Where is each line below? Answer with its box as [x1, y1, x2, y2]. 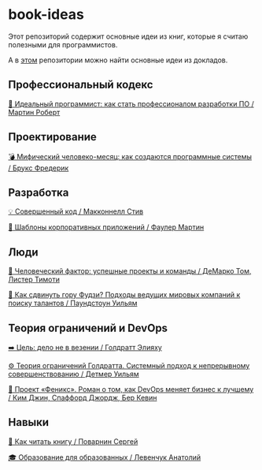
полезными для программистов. [8, 39, 118, 49]
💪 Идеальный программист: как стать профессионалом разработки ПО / [8, 99, 254, 108]
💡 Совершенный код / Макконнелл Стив [8, 207, 144, 216]
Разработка [8, 185, 69, 199]
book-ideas [8, 6, 84, 24]
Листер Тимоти [8, 274, 61, 285]
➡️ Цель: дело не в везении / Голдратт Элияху [8, 343, 163, 352]
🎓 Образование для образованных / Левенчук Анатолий [8, 452, 201, 462]
